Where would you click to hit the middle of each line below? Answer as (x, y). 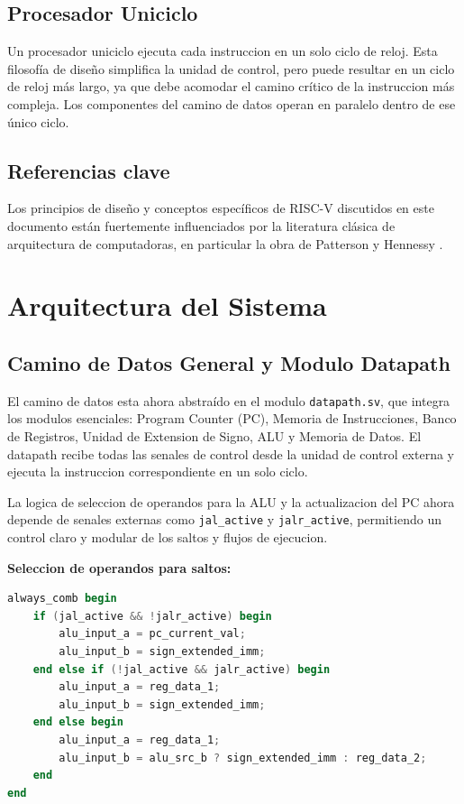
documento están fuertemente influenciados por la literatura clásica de (201, 225)
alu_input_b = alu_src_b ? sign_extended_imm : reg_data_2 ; (243, 758)
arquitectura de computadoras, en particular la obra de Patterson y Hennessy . (225, 243)
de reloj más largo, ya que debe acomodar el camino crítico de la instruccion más (231, 86)
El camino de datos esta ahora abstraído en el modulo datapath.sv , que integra (229, 400)
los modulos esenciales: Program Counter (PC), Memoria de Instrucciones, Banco (232, 418)
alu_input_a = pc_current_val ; (152, 634)
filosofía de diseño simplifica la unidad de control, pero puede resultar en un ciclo (231, 68)
